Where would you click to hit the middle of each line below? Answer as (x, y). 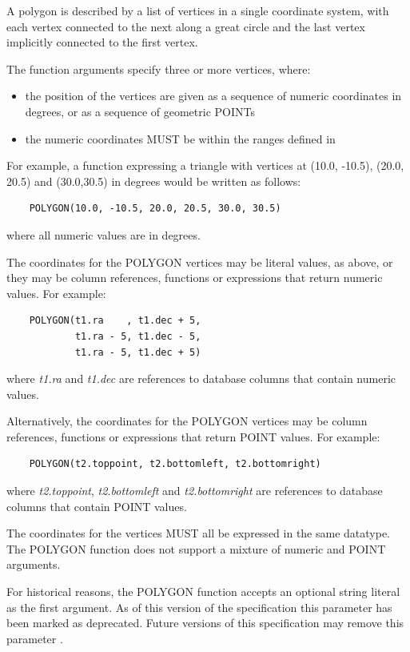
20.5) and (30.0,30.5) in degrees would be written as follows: (154, 181)
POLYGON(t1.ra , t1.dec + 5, (115, 321)
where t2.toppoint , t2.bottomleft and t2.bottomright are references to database (195, 491)
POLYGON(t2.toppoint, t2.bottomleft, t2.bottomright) (175, 464)
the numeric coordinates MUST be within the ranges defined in (180, 138)
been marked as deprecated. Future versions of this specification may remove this (205, 623)
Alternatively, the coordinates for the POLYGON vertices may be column (187, 421)
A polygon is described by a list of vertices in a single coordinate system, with (198, 10)
